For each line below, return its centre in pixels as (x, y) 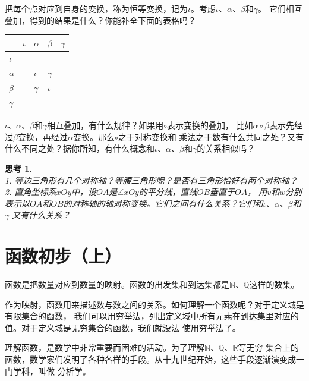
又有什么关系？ (41, 215)
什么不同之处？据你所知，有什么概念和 (80, 148)
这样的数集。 (274, 284)
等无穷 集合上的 (269, 347)
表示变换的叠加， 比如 (210, 125)
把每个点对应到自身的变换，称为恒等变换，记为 (96, 8)
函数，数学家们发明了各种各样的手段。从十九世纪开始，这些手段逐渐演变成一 (154, 359)
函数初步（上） (63, 256)
